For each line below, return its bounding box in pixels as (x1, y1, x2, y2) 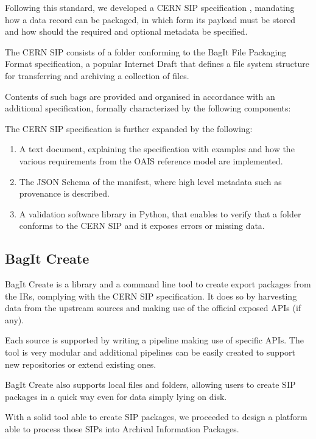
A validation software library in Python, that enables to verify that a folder (19, 207, 301, 220)
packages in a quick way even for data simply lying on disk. (5, 390, 227, 402)
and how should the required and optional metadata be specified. (5, 25, 248, 38)
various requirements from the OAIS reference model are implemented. (19, 154, 283, 167)
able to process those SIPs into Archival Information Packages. (5, 423, 239, 435)
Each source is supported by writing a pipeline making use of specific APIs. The (5, 334, 304, 346)
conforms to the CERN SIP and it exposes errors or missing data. (19, 219, 265, 232)
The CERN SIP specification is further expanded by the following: (5, 122, 253, 135)
